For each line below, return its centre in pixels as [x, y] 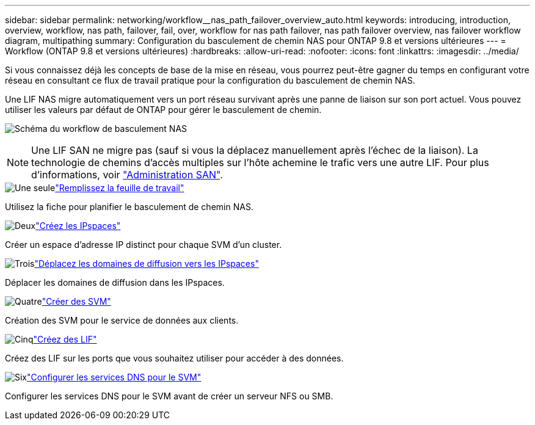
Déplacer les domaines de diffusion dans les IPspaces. [115, 282]
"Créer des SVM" [76, 301]
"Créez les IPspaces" [78, 226]
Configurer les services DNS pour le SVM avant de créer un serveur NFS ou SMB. [169, 396]
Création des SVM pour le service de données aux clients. [122, 320]
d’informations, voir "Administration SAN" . [127, 175]
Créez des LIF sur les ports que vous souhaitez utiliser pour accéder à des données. [174, 358]
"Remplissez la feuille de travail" [120, 188]
